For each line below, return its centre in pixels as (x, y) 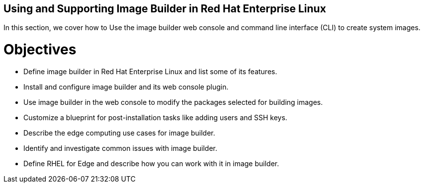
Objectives (40, 50)
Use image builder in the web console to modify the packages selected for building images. (173, 102)
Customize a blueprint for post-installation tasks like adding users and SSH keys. (155, 117)
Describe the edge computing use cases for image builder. (119, 133)
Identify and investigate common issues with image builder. (121, 148)
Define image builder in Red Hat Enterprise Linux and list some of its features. (150, 71)
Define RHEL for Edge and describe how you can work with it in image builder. (151, 163)
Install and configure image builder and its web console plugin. (126, 87)
